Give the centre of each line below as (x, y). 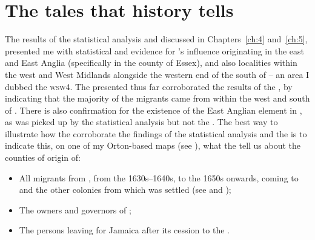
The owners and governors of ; (75, 209)
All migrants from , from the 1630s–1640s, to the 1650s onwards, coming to (159, 177)
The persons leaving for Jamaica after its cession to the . (124, 230)
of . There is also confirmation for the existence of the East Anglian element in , (154, 110)
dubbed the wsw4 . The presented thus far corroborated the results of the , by (149, 86)
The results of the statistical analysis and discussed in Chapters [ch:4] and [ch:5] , (156, 39)
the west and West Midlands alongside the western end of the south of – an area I (157, 74)
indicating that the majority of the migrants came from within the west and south (157, 98)
